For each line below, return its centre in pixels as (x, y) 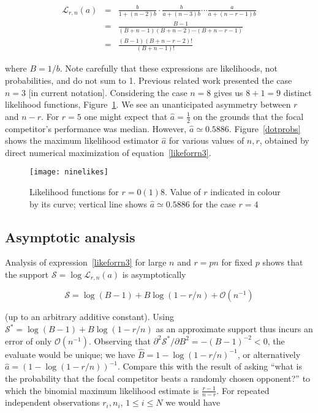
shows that (283, 262)
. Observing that (120, 340)
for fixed (237, 262)
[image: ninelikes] (69, 172)
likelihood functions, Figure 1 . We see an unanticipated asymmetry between (148, 104)
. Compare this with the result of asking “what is (210, 366)
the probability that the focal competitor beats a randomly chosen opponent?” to (158, 378)
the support (27, 274)
